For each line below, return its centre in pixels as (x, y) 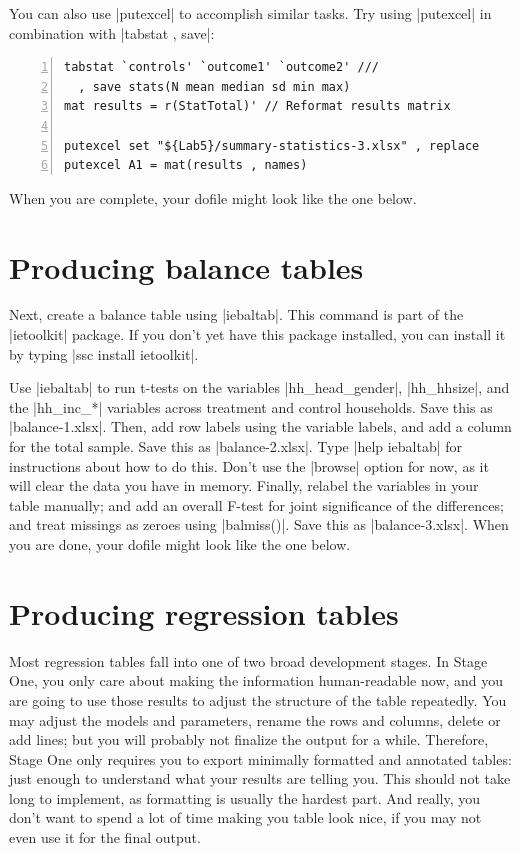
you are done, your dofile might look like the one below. (180, 544)
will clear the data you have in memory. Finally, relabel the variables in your (244, 485)
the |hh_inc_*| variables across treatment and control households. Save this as (251, 406)
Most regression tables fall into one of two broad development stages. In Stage (248, 660)
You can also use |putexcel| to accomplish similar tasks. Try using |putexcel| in (250, 13)
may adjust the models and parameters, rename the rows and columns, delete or (255, 719)
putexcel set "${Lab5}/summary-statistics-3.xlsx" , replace (272, 145)
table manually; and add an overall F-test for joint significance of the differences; (256, 504)
